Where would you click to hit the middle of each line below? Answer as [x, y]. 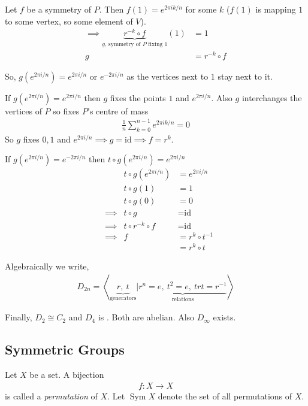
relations [183, 299]
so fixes [66, 110]
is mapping [276, 9]
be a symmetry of [59, 9]
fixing [155, 45]
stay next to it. [245, 76]
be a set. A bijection [67, 375]
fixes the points [138, 97]
